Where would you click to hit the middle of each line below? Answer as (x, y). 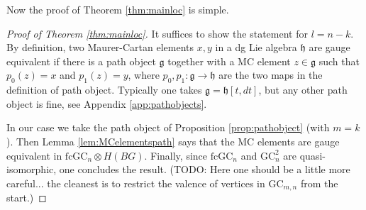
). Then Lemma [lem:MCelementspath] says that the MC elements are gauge (173, 141)
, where (144, 75)
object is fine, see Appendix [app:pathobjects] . (107, 103)
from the (319, 183)
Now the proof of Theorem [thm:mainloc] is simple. (118, 9)
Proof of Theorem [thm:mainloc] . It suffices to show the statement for (157, 33)
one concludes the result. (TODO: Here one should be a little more (205, 169)
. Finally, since (176, 155)
